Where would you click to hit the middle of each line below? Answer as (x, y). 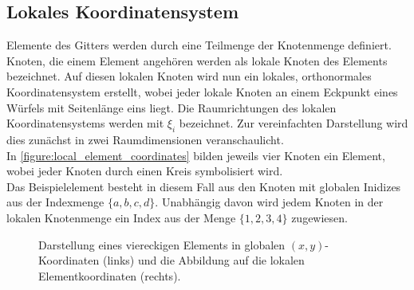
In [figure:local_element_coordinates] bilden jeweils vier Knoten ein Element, (196, 155)
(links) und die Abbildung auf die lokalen (203, 260)
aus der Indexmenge (55, 202)
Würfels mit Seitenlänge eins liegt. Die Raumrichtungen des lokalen (172, 107)
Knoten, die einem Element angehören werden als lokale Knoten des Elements (197, 60)
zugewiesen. (319, 217)
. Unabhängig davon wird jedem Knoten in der (269, 202)
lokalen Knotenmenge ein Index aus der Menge (121, 217)
